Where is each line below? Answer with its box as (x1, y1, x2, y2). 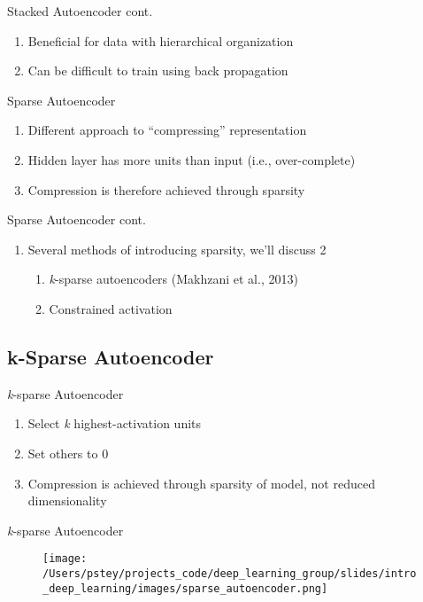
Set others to (27, 443, 98, 462)
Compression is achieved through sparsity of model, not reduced (27, 473, 375, 492)
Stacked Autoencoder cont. (7, 2, 153, 20)
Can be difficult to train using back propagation (27, 61, 288, 80)
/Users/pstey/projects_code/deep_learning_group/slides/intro (42, 567, 417, 580)
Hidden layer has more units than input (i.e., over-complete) (27, 150, 356, 168)
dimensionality (27, 491, 107, 510)
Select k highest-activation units (27, 414, 202, 433)
